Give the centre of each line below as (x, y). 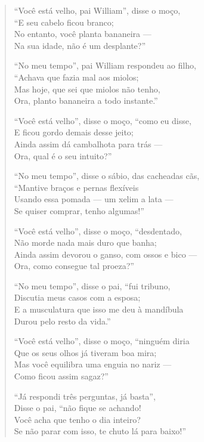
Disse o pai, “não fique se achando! (78, 408)
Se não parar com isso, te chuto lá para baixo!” (100, 431)
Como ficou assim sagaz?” (61, 376)
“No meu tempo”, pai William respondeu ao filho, (105, 65)
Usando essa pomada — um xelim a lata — (94, 199)
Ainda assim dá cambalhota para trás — (88, 143)
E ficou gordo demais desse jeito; (74, 132)
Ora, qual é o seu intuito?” (63, 155)
